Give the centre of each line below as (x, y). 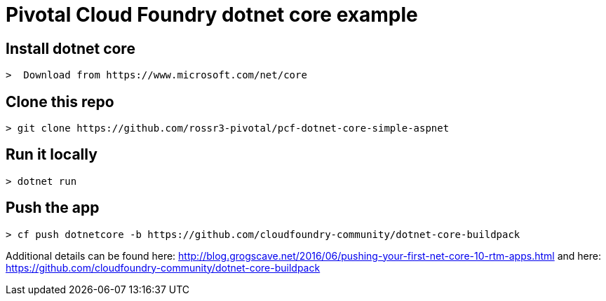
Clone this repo (60, 101)
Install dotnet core (70, 48)
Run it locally (52, 155)
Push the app (53, 208)
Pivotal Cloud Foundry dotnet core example (212, 15)
